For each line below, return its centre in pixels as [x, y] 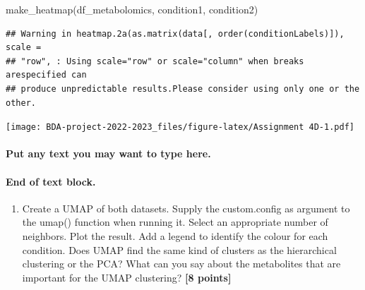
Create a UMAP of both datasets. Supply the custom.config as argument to [186, 208]
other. [21, 103]
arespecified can [46, 75]
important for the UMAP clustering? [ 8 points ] [127, 277]
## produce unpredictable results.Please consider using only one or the [183, 89]
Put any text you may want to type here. [108, 153]
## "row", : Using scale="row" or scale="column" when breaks [155, 61]
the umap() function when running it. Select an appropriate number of [175, 222]
